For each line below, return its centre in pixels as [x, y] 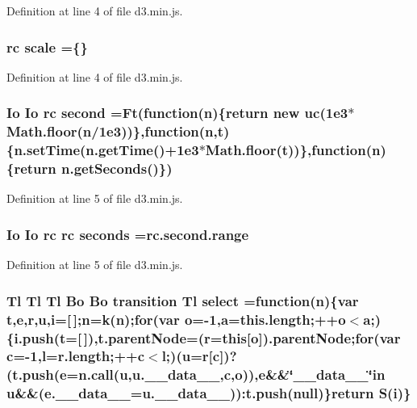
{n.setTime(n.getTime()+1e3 [103, 150]
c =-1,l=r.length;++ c [76, 356]
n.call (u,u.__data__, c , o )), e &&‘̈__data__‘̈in [232, 374]
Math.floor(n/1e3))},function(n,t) [118, 131]
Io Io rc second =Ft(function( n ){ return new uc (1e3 [177, 113]
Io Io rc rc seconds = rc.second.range [128, 234]
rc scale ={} [47, 46]
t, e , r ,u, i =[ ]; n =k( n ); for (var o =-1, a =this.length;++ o [176, 319]
